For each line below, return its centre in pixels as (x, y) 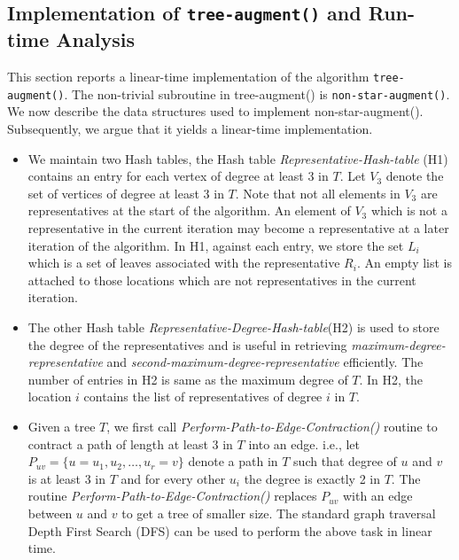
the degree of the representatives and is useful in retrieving (187, 344)
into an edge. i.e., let (304, 443)
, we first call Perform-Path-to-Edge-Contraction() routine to (272, 426)
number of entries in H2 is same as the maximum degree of (188, 379)
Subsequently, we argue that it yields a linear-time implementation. (190, 129)
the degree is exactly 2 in (312, 478)
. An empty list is (405, 263)
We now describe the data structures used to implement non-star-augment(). (215, 111)
